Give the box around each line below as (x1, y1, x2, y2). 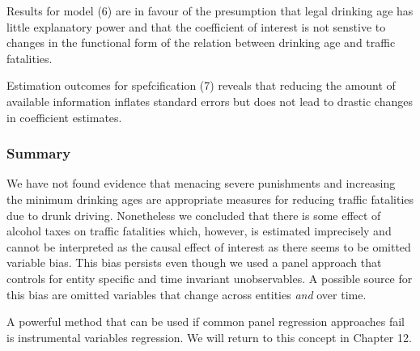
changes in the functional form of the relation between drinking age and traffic (6, 34, 396, 51)
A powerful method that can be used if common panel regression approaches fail (6, 313, 405, 330)
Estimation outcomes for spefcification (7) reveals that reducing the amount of (6, 77, 396, 94)
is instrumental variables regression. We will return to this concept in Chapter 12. (6, 328, 412, 345)
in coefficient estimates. (6, 108, 122, 125)
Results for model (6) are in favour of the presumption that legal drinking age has (6, 2, 414, 19)
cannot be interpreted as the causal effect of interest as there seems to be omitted (6, 238, 411, 255)
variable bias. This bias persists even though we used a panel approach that (6, 254, 382, 271)
